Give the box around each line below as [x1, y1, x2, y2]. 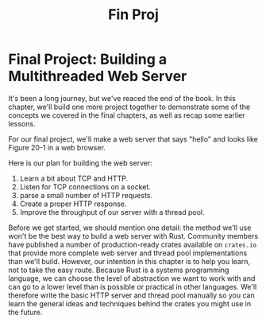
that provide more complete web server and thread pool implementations [8, 248, 248, 258]
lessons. [8, 119, 36, 128]
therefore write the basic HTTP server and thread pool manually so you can [8, 290, 256, 300]
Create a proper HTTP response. [19, 199, 127, 208]
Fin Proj [108, 6, 159, 24]
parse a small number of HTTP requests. [19, 190, 153, 200]
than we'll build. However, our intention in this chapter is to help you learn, [8, 256, 251, 266]
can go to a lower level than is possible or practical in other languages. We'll [8, 282, 257, 291]
